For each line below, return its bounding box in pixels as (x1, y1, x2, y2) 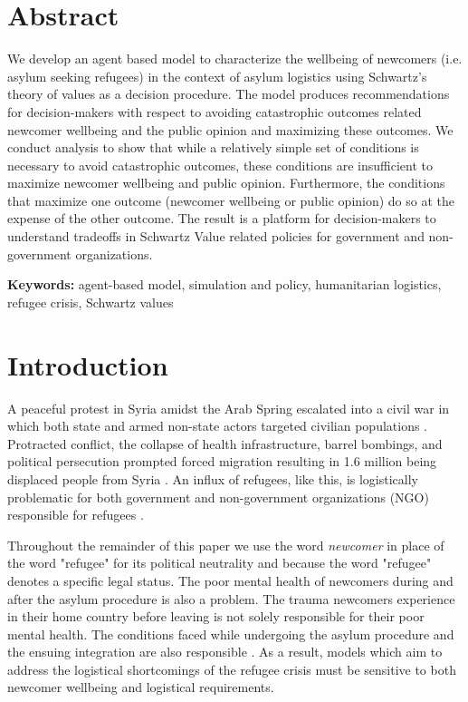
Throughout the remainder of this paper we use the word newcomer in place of (7, 535, 444, 554)
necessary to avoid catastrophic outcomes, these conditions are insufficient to (7, 155, 433, 174)
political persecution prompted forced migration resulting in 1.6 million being (7, 452, 437, 471)
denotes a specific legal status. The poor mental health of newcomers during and (7, 570, 454, 590)
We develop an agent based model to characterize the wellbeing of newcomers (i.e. (7, 49, 463, 68)
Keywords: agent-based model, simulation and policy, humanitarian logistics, (7, 275, 442, 294)
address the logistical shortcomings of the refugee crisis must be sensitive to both (7, 659, 456, 678)
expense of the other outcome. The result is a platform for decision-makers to (7, 209, 436, 228)
